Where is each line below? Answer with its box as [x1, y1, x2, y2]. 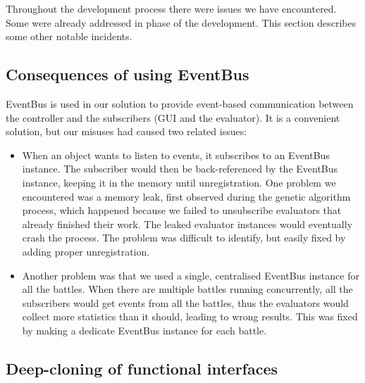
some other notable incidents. [6, 29, 132, 44]
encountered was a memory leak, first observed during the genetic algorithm [22, 189, 351, 203]
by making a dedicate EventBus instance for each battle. [22, 322, 267, 337]
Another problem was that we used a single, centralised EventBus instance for [22, 268, 359, 282]
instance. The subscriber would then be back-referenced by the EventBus [22, 161, 338, 176]
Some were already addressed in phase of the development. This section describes [6, 15, 357, 30]
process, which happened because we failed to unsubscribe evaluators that [22, 203, 342, 218]
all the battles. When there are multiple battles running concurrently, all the [22, 282, 353, 296]
